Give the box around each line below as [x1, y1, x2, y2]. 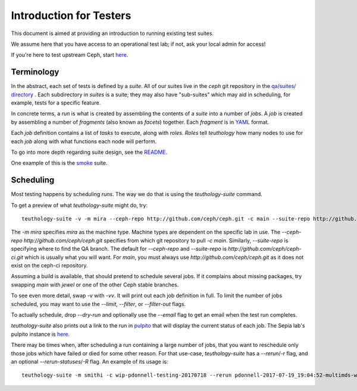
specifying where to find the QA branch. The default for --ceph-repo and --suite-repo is [11, 245, 227, 253]
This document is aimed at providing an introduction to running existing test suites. [11, 30, 214, 37]
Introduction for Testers [11, 9, 131, 22]
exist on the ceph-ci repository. [11, 262, 88, 269]
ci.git [11, 253, 24, 261]
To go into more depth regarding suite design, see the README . [11, 149, 168, 156]
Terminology [11, 67, 59, 77]
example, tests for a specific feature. [11, 99, 101, 106]
